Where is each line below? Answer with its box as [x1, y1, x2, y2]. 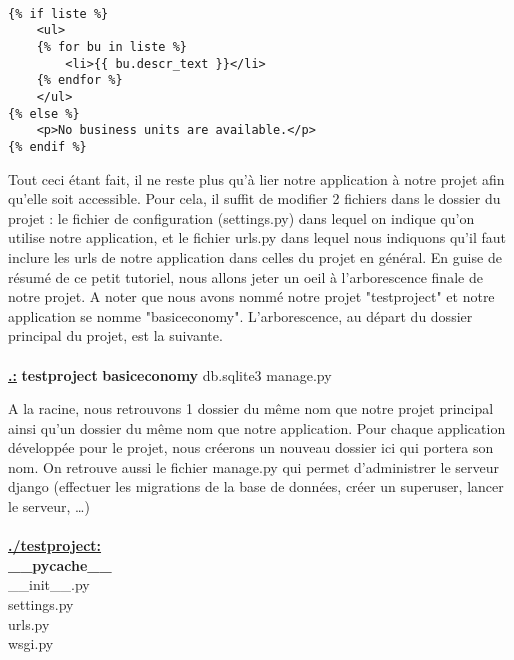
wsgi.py [8, 633, 54, 654]
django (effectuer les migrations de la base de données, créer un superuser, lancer [8, 476, 504, 497]
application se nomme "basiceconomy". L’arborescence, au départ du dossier [8, 305, 473, 326]
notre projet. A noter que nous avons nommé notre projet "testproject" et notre [8, 286, 495, 307]
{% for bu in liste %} [36, 39, 187, 54]
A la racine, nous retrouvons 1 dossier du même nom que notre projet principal [8, 398, 494, 419]
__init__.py [8, 574, 90, 595]
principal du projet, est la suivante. [8, 325, 223, 346]
